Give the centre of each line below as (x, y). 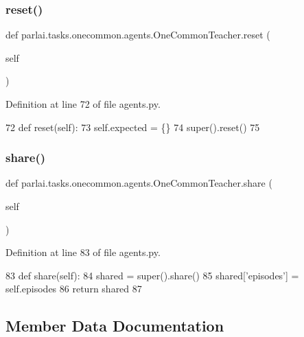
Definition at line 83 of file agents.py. (83, 252)
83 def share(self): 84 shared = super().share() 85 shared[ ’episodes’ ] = (152, 275)
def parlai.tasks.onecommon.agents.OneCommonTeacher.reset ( (138, 35)
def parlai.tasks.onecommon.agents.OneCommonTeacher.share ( (139, 183)
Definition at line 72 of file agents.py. (83, 104)
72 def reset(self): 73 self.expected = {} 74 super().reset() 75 (133, 127)
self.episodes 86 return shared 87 (74, 289)
